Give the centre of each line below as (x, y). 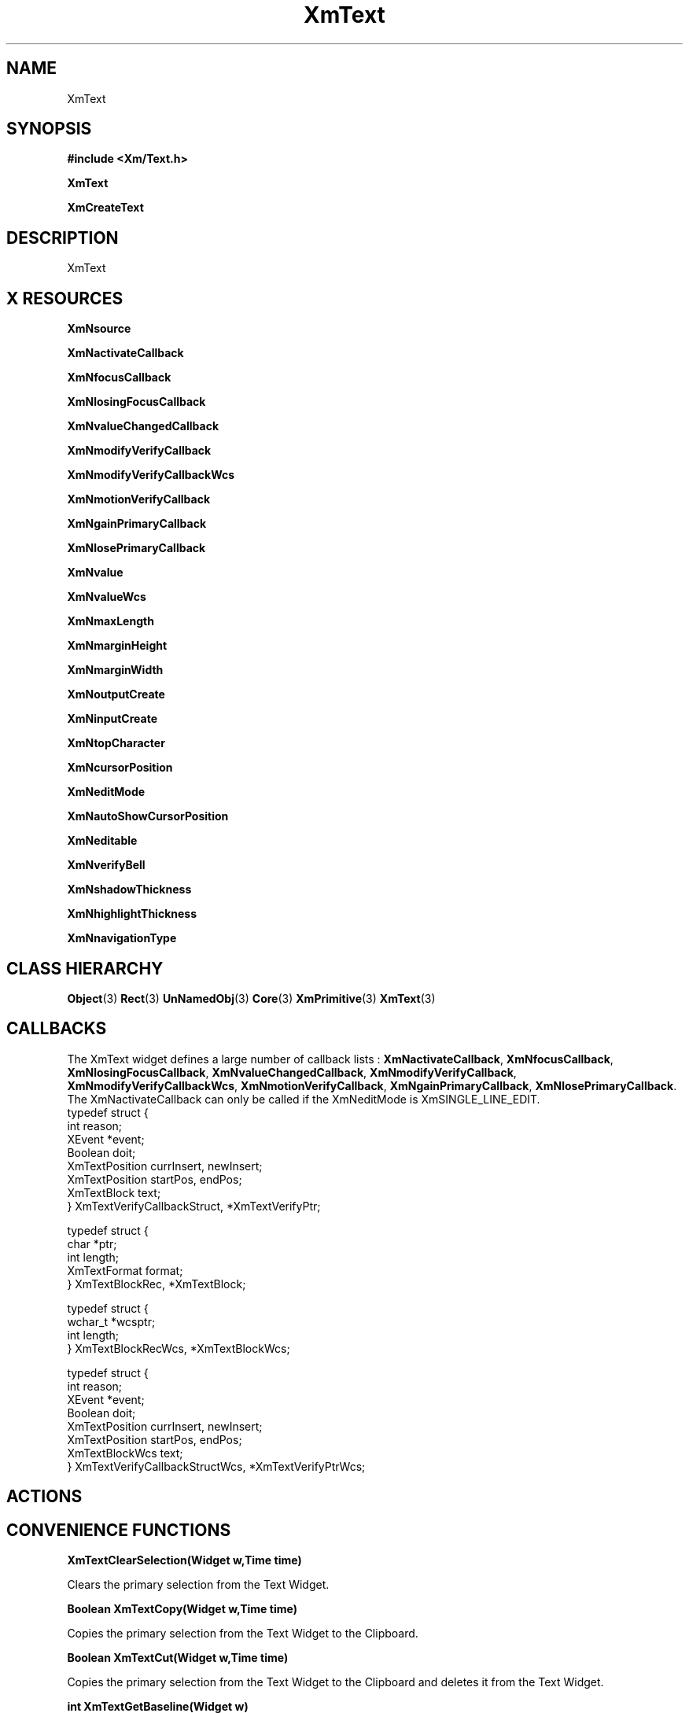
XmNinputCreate (112, 719)
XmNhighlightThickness (132, 914)
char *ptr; (92, 1243)
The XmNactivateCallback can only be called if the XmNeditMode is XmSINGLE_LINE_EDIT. (304, 1099)
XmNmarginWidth (115, 670)
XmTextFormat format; (125, 1270)
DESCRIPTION (63, 238)
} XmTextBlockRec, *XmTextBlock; (157, 1284)
